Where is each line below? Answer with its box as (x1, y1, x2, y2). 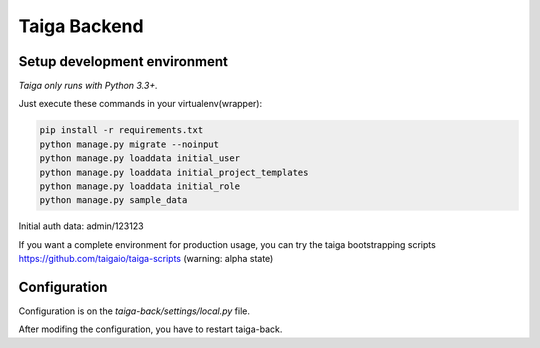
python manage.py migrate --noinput (39, 138, 220, 150)
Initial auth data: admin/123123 (18, 220, 144, 232)
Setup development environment (18, 53, 229, 70)
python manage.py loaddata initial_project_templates (39, 166, 309, 178)
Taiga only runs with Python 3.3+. (18, 80, 159, 92)
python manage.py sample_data (39, 195, 188, 206)
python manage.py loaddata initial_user (39, 153, 240, 164)
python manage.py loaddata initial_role (39, 181, 240, 192)
